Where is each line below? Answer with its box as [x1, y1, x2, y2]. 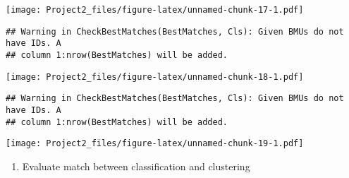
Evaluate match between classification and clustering [22, 158, 250, 173]
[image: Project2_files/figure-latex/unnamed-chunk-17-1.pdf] [6, 5, 304, 15]
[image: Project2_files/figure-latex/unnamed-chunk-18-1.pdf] [6, 71, 304, 82]
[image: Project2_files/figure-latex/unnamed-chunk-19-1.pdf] [6, 138, 304, 149]
